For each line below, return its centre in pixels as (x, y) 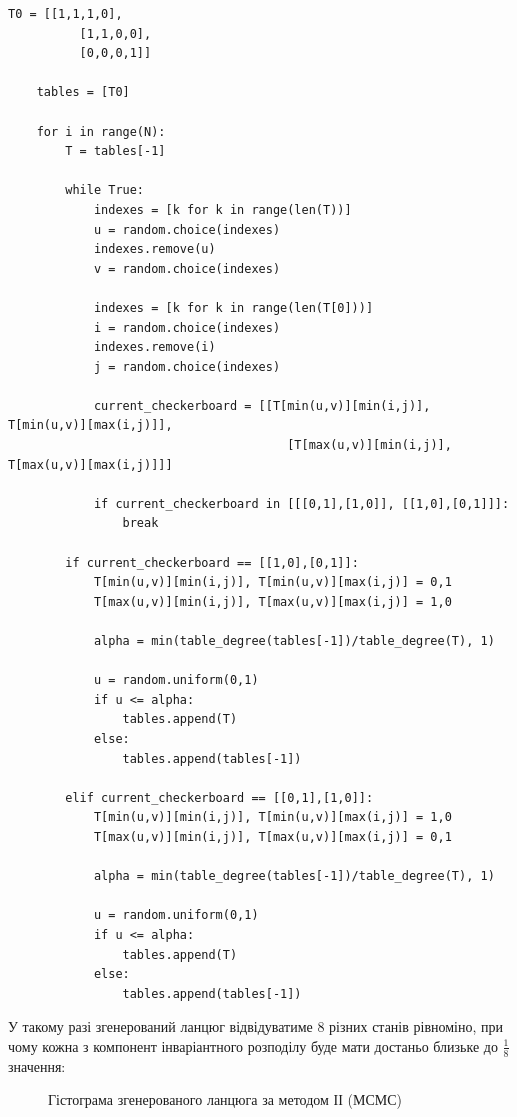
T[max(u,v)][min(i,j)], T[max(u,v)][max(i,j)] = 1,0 (272, 601)
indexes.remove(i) (154, 347)
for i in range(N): (101, 131)
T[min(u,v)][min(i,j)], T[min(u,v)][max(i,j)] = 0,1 (272, 582)
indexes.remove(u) (154, 249)
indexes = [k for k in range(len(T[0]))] (233, 307)
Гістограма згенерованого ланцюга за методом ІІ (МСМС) (225, 1099)
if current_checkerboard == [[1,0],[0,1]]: (212, 562)
